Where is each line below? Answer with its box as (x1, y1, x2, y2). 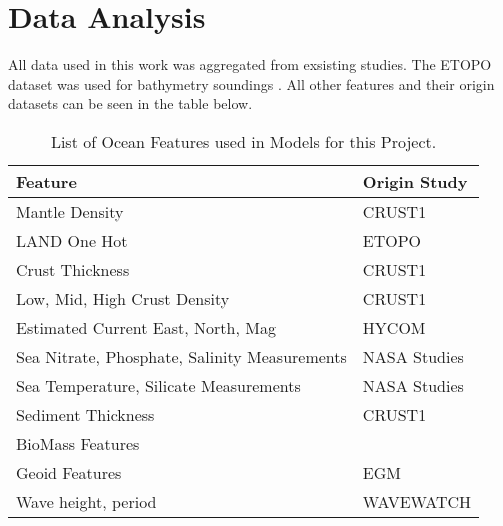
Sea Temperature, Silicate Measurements (16, 373, 301, 397)
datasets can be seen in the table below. (8, 93, 253, 114)
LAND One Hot (16, 228, 128, 252)
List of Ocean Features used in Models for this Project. (50, 129, 437, 153)
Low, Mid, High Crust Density (16, 286, 230, 310)
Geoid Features (16, 460, 122, 484)
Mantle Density (16, 199, 124, 223)
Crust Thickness (16, 257, 130, 281)
